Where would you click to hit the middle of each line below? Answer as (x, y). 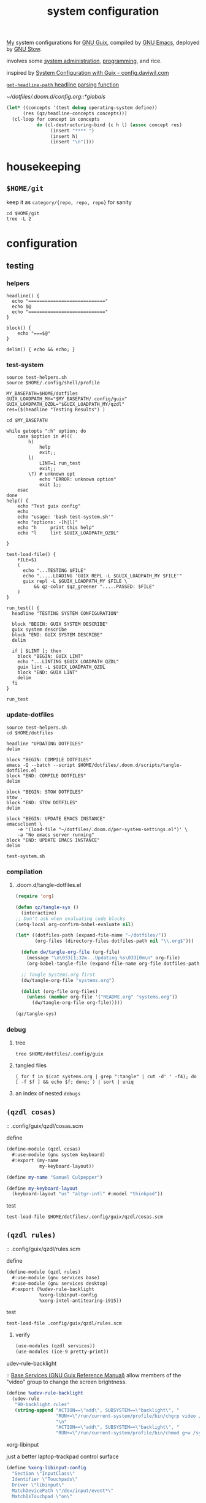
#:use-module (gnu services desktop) (60, 1283)
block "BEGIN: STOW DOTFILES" (45, 792)
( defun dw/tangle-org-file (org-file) (71, 952)
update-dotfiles (30, 715)
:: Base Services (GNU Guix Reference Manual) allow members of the (94, 1376)
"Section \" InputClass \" (44, 1474)
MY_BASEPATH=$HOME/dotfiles (42, 394)
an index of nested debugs (48, 1094)
